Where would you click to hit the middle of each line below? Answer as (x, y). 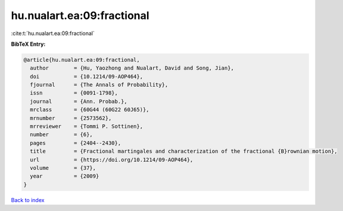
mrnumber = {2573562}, (71, 118)
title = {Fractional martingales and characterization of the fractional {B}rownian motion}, (184, 151)
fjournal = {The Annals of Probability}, (99, 85)
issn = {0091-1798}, (74, 93)
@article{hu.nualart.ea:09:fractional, (82, 60)
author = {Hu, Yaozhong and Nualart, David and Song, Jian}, (132, 68)
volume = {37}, (63, 168)
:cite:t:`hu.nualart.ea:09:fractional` (53, 33)
